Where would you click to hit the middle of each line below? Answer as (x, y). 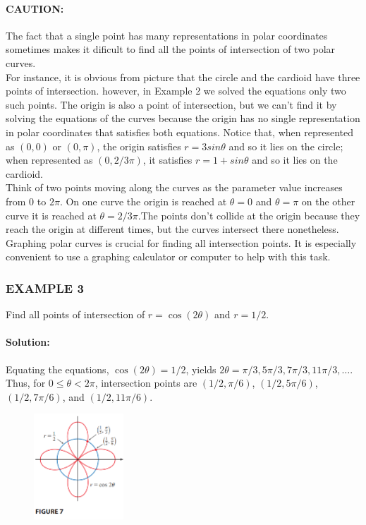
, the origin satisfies (139, 146)
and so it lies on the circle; (286, 146)
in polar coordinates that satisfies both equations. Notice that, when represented (179, 132)
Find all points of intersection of (75, 314)
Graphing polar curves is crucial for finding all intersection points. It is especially (181, 242)
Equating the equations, (57, 369)
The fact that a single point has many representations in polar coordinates (167, 35)
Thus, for (26, 383)
